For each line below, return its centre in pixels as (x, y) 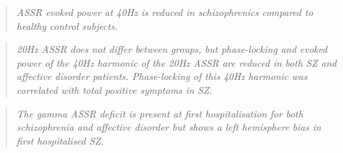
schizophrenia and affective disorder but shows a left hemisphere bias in (169, 127)
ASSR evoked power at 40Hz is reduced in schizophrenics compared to (165, 12)
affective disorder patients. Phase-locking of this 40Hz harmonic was (162, 76)
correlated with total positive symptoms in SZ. (114, 89)
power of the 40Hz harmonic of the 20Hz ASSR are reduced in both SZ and (176, 62)
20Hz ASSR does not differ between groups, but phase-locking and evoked (172, 49)
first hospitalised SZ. (60, 140)
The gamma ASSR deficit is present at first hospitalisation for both (160, 113)
